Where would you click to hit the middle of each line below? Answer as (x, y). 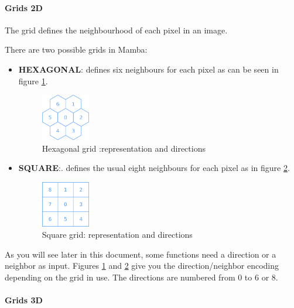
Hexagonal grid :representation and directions (124, 148)
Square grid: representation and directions (117, 235)
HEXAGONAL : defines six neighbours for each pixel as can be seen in (148, 69)
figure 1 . (33, 81)
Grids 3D (24, 300)
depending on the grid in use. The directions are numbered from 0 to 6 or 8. (141, 277)
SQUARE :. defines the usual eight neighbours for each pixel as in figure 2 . (154, 168)
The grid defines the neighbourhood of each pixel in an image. (116, 30)
